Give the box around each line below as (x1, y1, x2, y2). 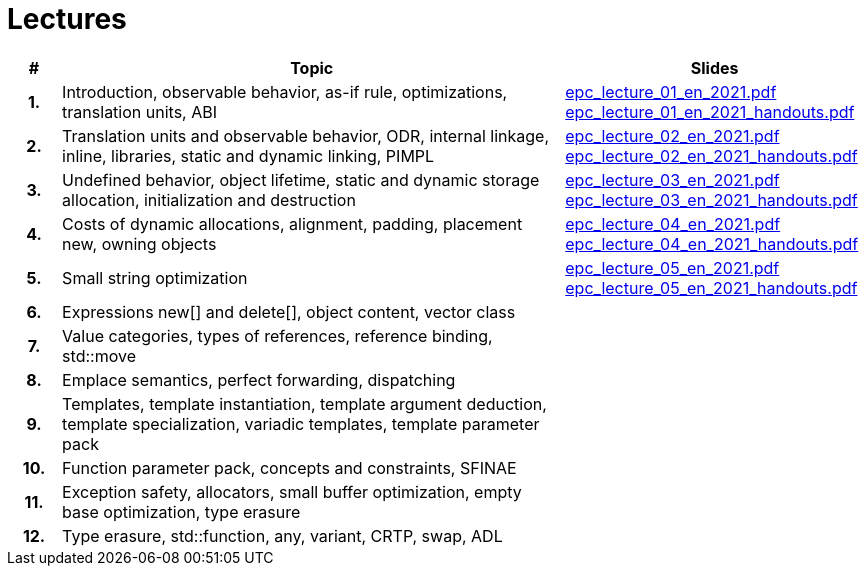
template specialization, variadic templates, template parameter (62, 413, 540, 434)
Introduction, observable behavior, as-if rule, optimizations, (62, 81, 508, 102)
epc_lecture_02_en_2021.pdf (565, 125, 780, 146)
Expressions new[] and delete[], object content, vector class (62, 301, 516, 322)
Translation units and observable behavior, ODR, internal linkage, (62, 125, 549, 146)
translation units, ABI (62, 101, 217, 122)
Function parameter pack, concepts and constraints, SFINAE (62, 457, 517, 478)
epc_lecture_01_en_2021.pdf (565, 81, 777, 102)
